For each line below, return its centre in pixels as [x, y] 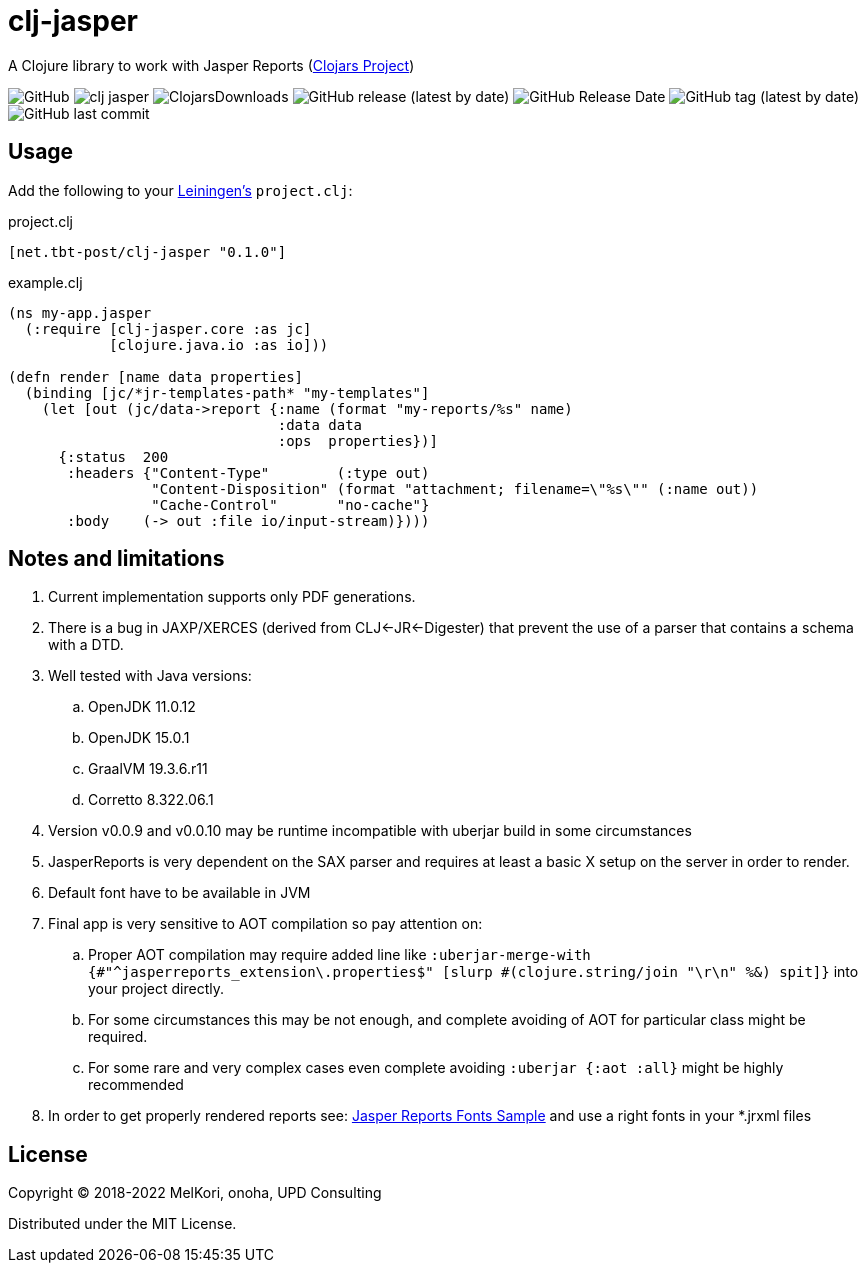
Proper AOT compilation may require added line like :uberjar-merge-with [339, 955]
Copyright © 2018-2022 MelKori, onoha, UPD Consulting [195, 1193]
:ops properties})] [357, 440]
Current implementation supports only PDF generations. [232, 597]
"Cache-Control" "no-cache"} [290, 504]
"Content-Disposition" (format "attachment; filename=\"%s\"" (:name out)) [455, 488]
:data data [320, 424]
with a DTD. [86, 645]
